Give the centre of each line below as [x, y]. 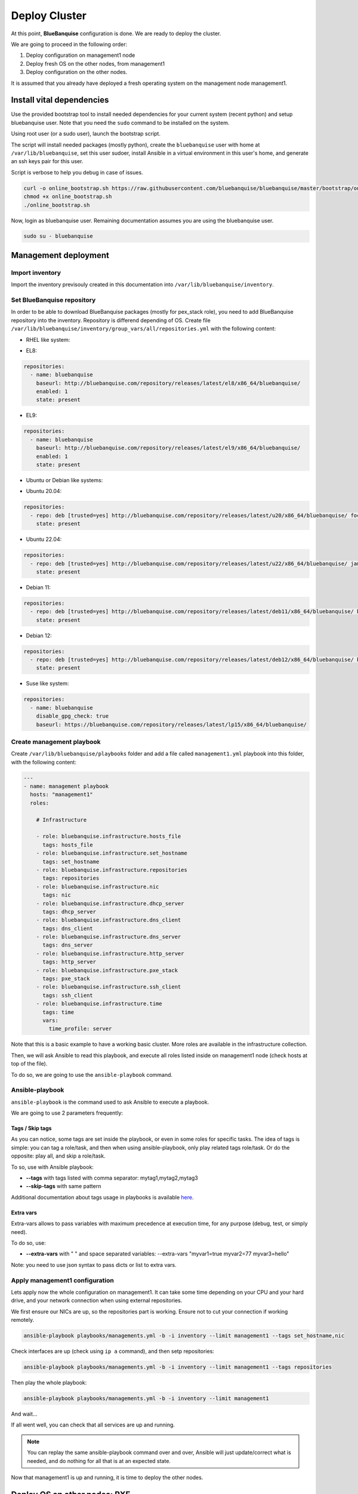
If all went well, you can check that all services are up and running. [93, 1425]
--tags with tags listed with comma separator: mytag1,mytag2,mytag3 [112, 1178]
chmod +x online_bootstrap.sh [68, 197]
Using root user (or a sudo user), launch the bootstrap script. [86, 134]
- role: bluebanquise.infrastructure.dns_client [109, 920]
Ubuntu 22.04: [44, 539]
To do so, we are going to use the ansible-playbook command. [92, 1074]
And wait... [24, 1414]
